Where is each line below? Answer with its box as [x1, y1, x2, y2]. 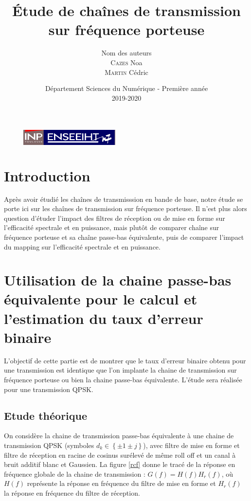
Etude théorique [4, 408, 88, 423]
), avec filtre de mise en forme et [143, 440, 240, 450]
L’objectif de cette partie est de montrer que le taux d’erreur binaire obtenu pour [4, 355, 246, 365]
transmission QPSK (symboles [4, 440, 94, 450]
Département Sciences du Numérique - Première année [45, 83, 208, 93]
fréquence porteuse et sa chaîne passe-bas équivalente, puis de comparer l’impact [4, 232, 244, 242]
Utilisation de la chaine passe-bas [4, 270, 232, 290]
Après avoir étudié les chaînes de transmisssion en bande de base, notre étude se [4, 194, 243, 204]
